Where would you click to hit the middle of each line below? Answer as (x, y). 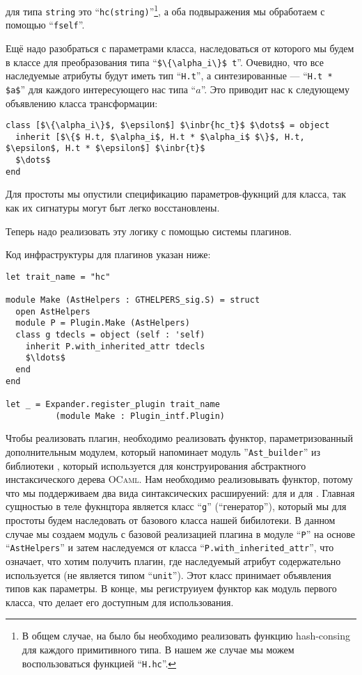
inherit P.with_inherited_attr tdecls (115, 346)
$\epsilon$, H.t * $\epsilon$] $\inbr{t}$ (105, 149)
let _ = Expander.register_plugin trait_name (113, 404)
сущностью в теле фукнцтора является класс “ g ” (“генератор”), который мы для (176, 506)
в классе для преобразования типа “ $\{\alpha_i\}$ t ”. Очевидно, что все (165, 62)
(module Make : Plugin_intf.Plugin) (140, 416)
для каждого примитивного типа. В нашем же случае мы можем (158, 649)
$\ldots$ (45, 358)
